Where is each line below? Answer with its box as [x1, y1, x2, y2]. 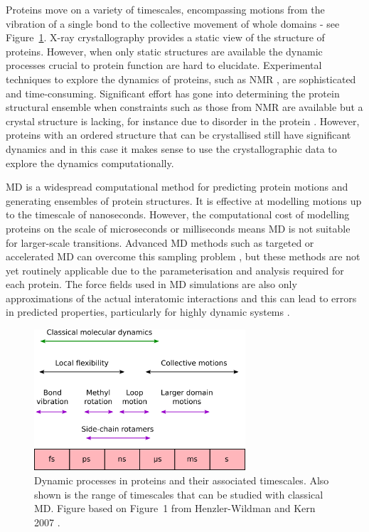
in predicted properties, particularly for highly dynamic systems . [6, 304, 290, 319]
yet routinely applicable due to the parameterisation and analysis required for [6, 262, 344, 277]
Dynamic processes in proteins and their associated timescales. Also [34, 472, 329, 487]
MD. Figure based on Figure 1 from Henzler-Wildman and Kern [34, 501, 316, 516]
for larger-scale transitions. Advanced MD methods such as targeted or [6, 235, 314, 250]
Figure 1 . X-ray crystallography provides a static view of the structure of [6, 30, 325, 45]
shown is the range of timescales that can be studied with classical [34, 486, 323, 501]
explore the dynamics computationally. [6, 155, 174, 170]
